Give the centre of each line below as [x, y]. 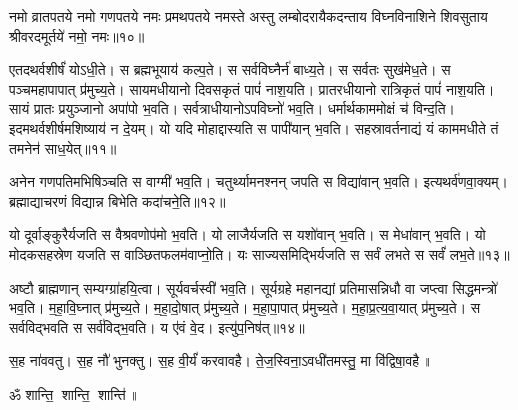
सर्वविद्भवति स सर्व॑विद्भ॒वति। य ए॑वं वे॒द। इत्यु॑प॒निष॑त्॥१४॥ [157, 326]
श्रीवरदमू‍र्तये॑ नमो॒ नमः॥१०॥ [77, 35]
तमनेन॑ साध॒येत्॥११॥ [63, 147]
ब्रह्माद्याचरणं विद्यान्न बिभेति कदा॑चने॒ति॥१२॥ [117, 200]
